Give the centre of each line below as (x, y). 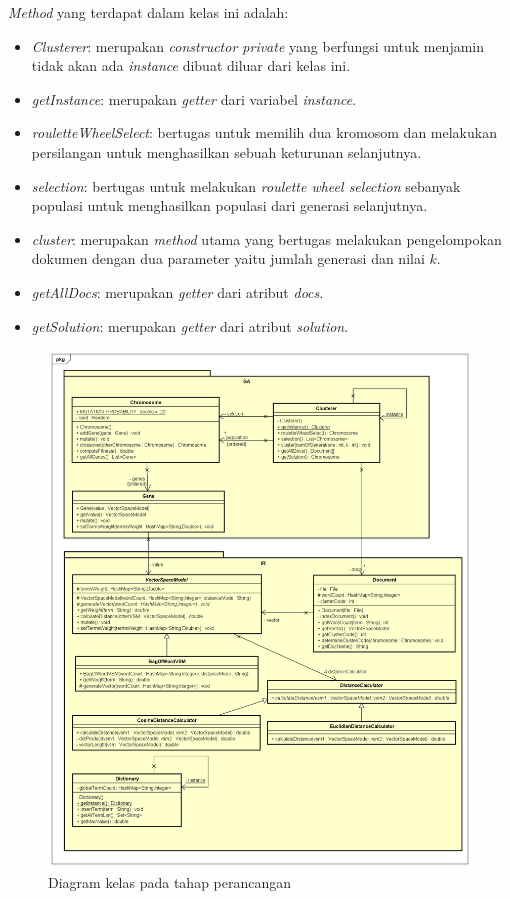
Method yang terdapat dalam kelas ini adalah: (148, 12)
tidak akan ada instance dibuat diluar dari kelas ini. (191, 65)
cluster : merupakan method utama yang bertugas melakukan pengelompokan (266, 238)
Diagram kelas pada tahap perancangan (170, 881)
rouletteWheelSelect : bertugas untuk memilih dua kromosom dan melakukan (264, 132)
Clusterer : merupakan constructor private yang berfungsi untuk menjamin (258, 45)
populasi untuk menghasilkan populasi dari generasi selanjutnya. (229, 205)
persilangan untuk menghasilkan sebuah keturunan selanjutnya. (226, 151)
